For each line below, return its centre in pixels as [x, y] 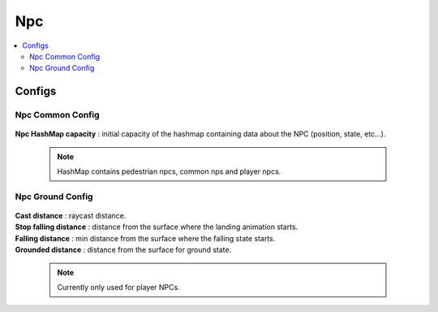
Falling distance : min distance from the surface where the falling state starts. [145, 238]
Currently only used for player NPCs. [118, 287]
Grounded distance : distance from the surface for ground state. [123, 250]
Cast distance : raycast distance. [71, 216]
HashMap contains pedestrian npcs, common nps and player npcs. [169, 171]
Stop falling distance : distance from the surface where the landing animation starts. [157, 227]
